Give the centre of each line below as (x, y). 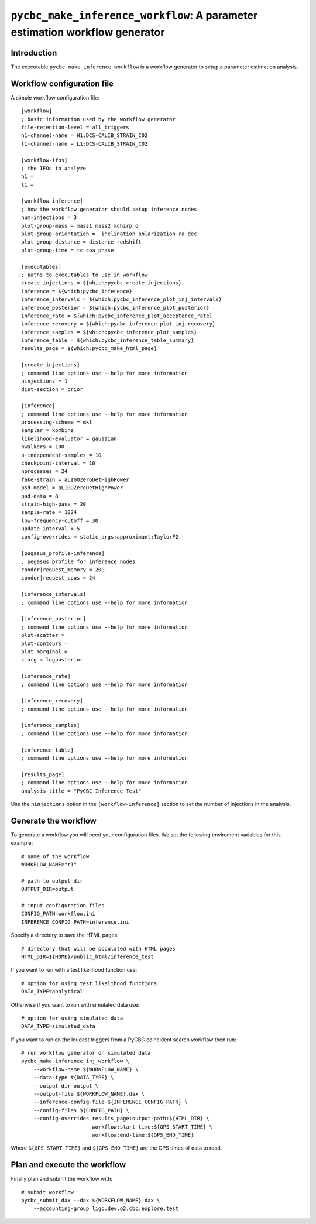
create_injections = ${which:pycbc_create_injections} (102, 283)
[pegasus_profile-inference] (63, 553)
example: (22, 843)
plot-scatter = (43, 635)
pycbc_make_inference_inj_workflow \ (75, 1061)
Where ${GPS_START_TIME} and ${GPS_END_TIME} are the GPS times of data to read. (116, 1148)
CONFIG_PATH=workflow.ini (59, 914)
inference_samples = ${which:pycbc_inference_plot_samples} (109, 332)
